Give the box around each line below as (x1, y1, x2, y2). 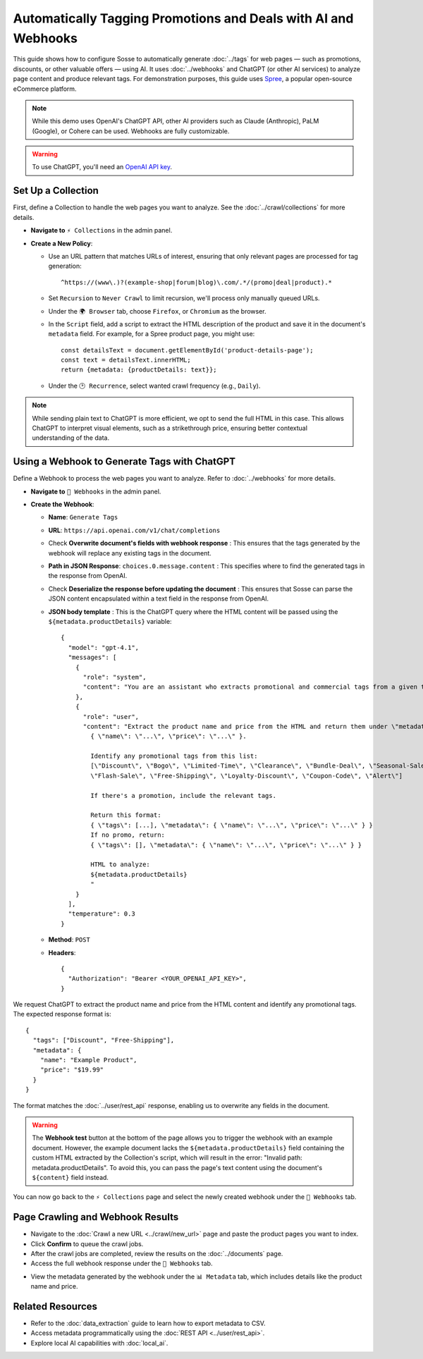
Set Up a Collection (13, 185, 99, 197)
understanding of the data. (32, 433, 109, 442)
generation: (48, 262, 82, 271)
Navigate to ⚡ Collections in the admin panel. (30, 226, 173, 235)
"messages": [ (68, 653, 117, 662)
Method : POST (48, 935, 91, 944)
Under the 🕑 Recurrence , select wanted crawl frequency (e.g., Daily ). (48, 381, 261, 390)
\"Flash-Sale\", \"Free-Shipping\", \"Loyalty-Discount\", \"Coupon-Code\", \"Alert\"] (90, 772, 403, 780)
